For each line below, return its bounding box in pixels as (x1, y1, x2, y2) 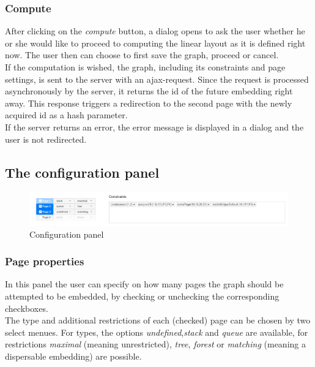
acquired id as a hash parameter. (5, 108, 128, 121)
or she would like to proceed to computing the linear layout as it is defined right (5, 36, 306, 49)
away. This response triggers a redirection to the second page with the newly (5, 96, 292, 109)
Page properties (5, 254, 84, 269)
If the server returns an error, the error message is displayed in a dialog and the (5, 120, 304, 133)
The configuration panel (5, 162, 160, 181)
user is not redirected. (5, 132, 87, 145)
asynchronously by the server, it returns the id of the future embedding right (5, 85, 293, 97)
